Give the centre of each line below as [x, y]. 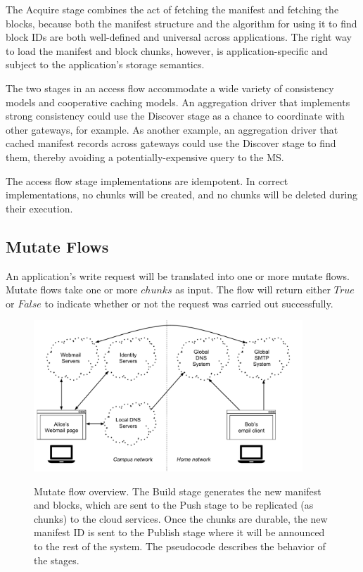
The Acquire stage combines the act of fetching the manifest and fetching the [172, 9]
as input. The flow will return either [253, 290]
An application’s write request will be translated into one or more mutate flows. [178, 275]
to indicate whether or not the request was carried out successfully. [189, 303]
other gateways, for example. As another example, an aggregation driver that [172, 129]
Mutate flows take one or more [72, 290]
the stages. [57, 560]
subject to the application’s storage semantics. [105, 64]
